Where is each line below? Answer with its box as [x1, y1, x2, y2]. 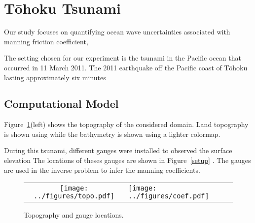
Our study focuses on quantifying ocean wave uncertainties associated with [4, 27, 230, 37]
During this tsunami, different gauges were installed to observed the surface [4, 145, 232, 156]
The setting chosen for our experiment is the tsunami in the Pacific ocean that [4, 53, 241, 63]
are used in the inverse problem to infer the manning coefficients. [4, 164, 200, 175]
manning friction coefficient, [4, 36, 88, 46]
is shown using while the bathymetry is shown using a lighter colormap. [4, 128, 220, 139]
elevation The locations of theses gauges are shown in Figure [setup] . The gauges [4, 155, 251, 165]
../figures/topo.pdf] [34, 192, 114, 200]
